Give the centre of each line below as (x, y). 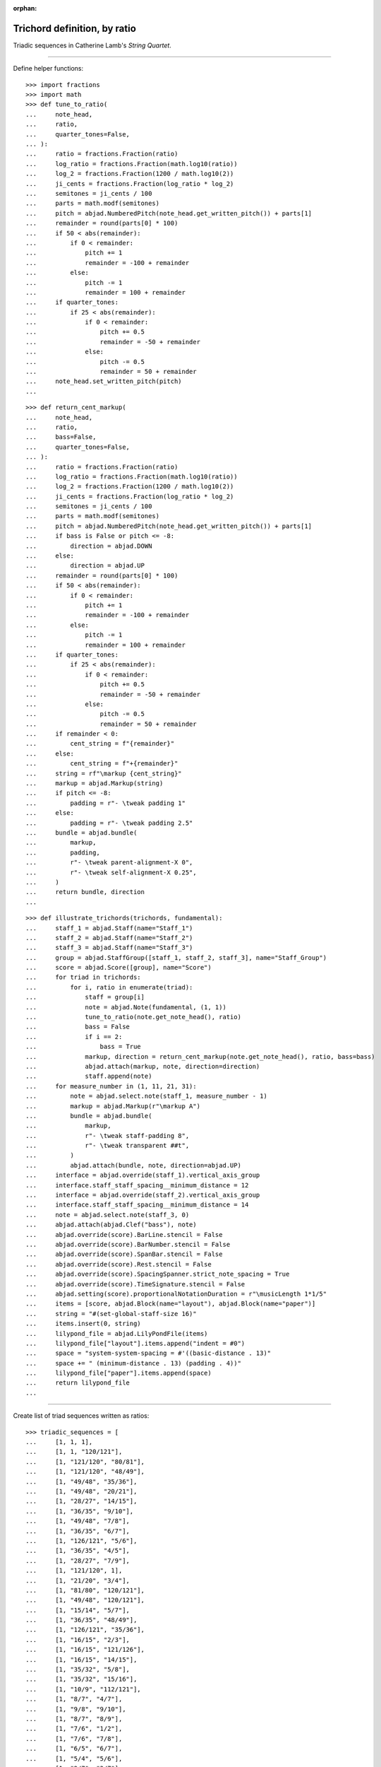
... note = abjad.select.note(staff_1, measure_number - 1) (146, 1096)
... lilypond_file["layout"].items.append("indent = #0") (135, 1343)
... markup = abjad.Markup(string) (95, 783)
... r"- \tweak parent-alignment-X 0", (109, 863)
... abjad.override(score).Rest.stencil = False (119, 1264)
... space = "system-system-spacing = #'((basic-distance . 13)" (149, 1353)
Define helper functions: (48, 69)
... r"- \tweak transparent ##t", (108, 1146)
